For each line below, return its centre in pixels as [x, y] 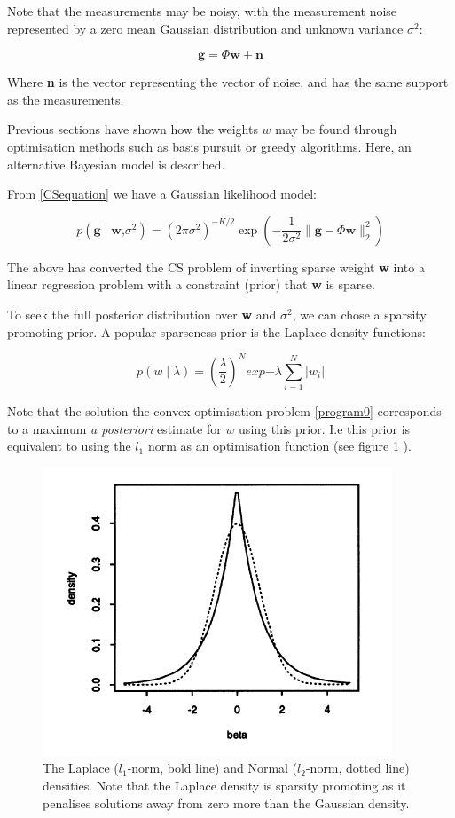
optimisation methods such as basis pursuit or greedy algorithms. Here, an [209, 146]
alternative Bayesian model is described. [116, 164]
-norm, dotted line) [357, 768]
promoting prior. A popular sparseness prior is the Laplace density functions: [216, 331]
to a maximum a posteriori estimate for [114, 428]
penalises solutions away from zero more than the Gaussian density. [226, 802]
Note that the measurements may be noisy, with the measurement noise [202, 11]
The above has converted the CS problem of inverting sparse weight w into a [216, 267]
